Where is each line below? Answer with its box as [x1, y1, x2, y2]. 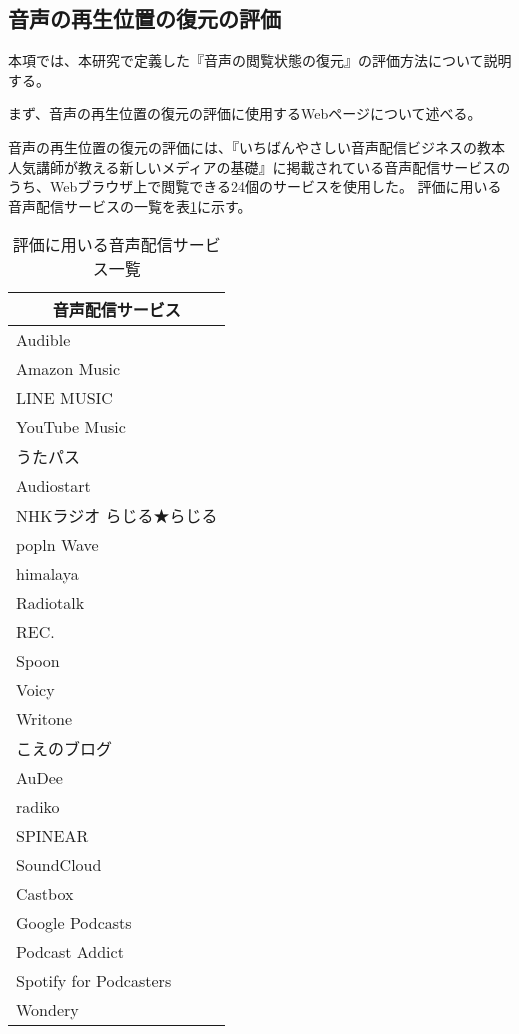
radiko [16, 795, 60, 819]
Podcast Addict [16, 940, 124, 964]
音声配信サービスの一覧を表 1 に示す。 [8, 195, 252, 216]
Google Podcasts [16, 911, 132, 935]
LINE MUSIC [16, 386, 113, 410]
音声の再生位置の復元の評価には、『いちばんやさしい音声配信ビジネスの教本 [8, 136, 505, 157]
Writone [16, 707, 73, 731]
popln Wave [16, 533, 99, 557]
